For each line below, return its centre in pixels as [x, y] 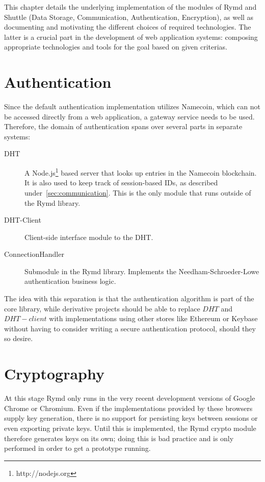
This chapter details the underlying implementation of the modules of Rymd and [130, 7]
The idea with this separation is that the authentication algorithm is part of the [129, 298]
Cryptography [54, 373]
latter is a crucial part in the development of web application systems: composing [131, 37]
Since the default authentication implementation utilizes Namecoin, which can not [132, 106]
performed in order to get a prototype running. [77, 448]
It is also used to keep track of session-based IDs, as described [121, 183]
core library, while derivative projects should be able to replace [102, 308]
